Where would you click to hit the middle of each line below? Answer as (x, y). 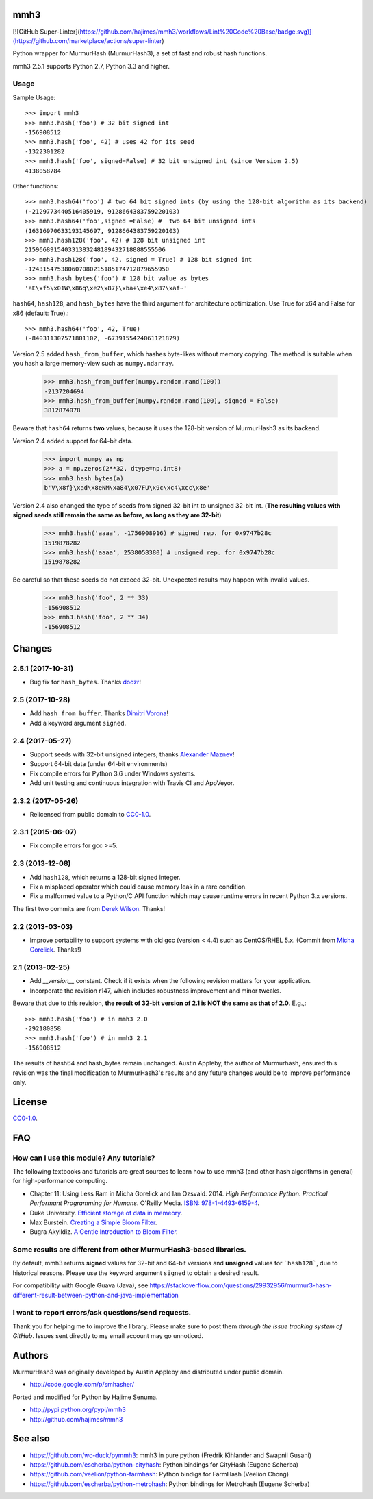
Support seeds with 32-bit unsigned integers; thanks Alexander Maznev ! (132, 754)
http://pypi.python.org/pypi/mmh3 (78, 1410)
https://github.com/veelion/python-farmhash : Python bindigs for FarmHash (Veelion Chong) (159, 1474)
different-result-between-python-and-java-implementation (95, 1295)
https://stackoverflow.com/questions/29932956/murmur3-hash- (241, 1285)
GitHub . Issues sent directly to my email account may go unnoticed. (108, 1336)
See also (31, 1439)
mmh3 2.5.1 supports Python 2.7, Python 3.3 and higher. (91, 66)
